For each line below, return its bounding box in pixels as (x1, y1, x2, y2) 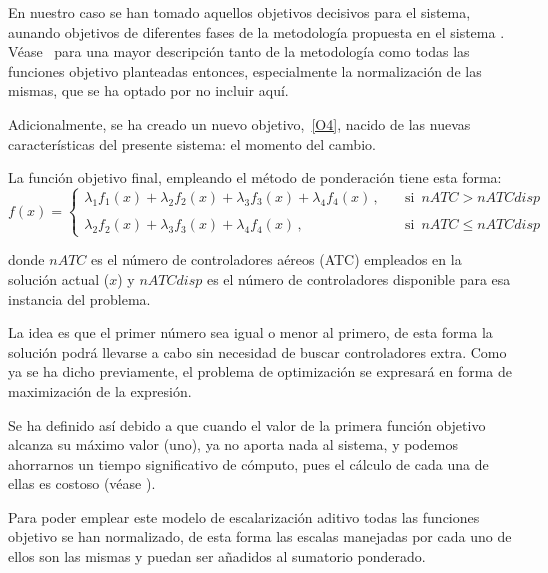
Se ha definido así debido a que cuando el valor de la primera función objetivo (8, 414, 486, 435)
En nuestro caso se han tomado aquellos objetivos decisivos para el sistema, (8, 2, 471, 22)
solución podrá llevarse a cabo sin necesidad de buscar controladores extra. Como (8, 341, 507, 362)
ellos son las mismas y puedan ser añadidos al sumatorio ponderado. (8, 546, 426, 567)
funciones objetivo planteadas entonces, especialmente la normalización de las (8, 60, 482, 81)
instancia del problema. (8, 288, 151, 309)
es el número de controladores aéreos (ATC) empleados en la (91, 249, 462, 270)
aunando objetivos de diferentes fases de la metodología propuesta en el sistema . (8, 21, 505, 42)
